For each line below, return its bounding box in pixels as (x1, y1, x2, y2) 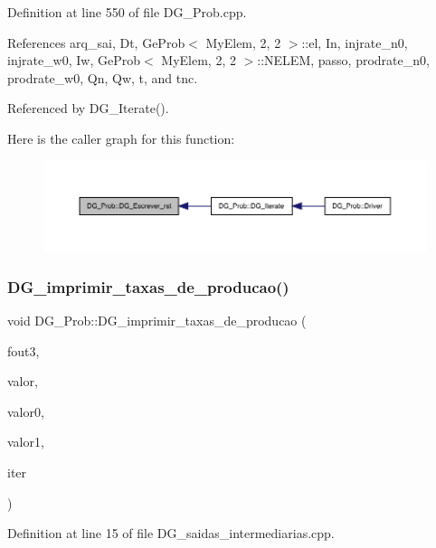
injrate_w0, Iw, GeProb (7, 51, 140, 70)
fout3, (7, 341, 40, 360)
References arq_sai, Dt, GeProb (7, 33, 185, 52)
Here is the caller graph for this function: (7, 128, 235, 147)
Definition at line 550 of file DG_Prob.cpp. (7, 3, 247, 21)
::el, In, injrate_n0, (301, 33, 408, 52)
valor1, (7, 432, 44, 451)
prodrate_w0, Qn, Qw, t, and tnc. (7, 68, 198, 87)
